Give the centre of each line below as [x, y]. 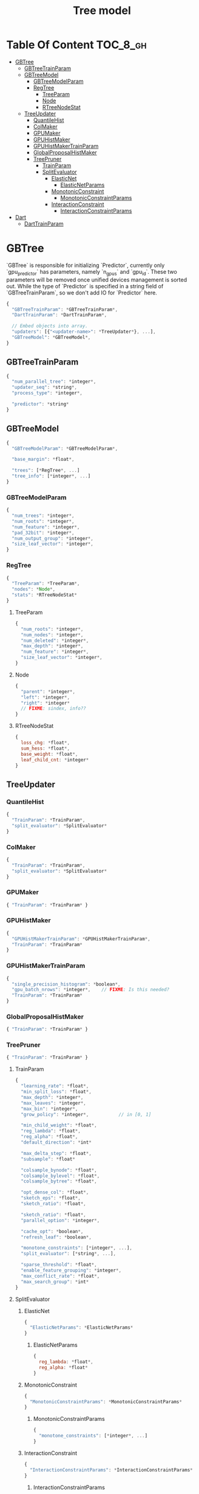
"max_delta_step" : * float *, [56, 1153]
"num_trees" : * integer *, [43, 516]
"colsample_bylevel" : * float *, [60, 1176]
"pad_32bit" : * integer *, [43, 533]
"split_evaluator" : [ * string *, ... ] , [69, 1254]
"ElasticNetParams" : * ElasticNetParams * [81, 1328]
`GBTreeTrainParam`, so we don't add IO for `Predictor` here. [82, 293]
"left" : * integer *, [46, 697]
